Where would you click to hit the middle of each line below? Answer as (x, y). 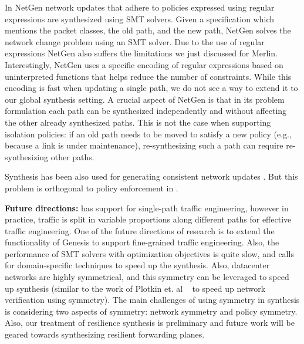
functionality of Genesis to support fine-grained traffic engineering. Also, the (142, 242)
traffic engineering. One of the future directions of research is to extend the (140, 230)
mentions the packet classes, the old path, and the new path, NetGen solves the (148, 30)
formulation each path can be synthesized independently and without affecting (146, 111)
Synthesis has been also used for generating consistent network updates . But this (151, 176)
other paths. (72, 156)
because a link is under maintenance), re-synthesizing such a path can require (144, 145)
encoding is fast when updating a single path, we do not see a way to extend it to (151, 88)
